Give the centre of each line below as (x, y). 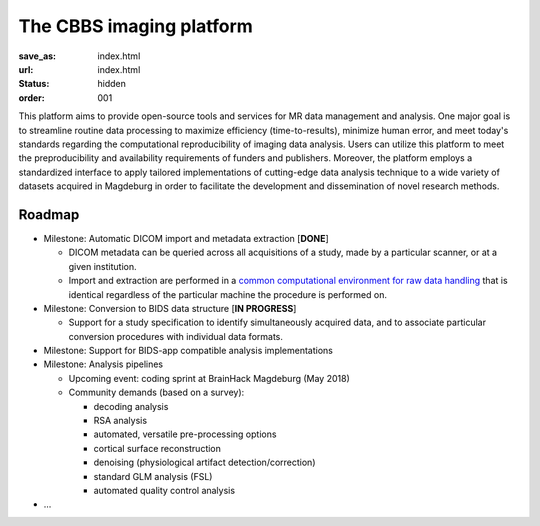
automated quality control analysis (164, 490)
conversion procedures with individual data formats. (176, 336)
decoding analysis (131, 406)
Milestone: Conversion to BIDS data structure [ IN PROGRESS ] (170, 308)
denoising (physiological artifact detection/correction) (204, 462)
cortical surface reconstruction (157, 448)
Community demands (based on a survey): (156, 392)
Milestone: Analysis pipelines (103, 364)
